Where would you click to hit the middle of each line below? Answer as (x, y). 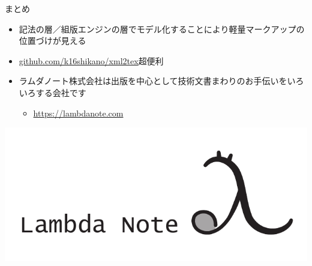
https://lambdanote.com (78, 113)
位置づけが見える (52, 41)
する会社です (61, 92)
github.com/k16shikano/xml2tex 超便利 (91, 60)
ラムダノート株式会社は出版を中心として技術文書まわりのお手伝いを (153, 81)
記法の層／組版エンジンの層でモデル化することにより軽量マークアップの (162, 29)
